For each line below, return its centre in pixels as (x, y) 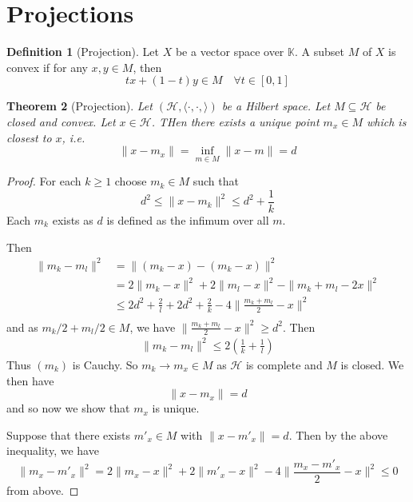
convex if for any (47, 67)
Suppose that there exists (69, 434)
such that (216, 181)
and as (22, 327)
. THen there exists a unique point (235, 121)
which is (386, 121)
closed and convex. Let (61, 121)
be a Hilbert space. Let (276, 106)
